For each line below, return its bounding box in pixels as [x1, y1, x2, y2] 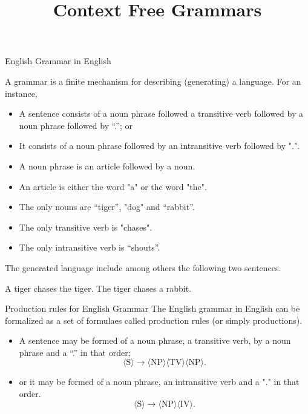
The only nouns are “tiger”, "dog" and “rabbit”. [19, 200, 195, 213]
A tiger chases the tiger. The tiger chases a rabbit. [5, 281, 192, 294]
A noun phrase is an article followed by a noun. [19, 159, 195, 172]
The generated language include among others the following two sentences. [5, 261, 281, 274]
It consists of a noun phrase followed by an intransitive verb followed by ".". [19, 139, 300, 152]
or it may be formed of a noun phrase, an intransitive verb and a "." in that [19, 375, 300, 388]
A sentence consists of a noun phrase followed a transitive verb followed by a [19, 107, 303, 120]
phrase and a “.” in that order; [19, 346, 131, 358]
